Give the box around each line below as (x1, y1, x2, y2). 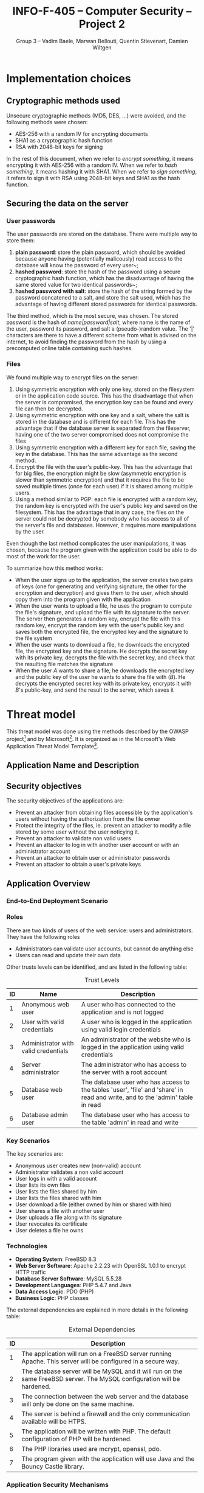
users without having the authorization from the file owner (15, 815, 161, 823)
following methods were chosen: (6, 118, 88, 125)
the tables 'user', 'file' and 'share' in (81, 1085, 183, 1094)
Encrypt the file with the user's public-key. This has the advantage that (15, 463, 192, 470)
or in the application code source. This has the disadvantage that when (15, 392, 193, 399)
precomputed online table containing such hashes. (6, 345, 134, 352)
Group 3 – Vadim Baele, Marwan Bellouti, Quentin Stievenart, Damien (16, 37, 188, 44)
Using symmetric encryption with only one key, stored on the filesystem (15, 385, 195, 393)
